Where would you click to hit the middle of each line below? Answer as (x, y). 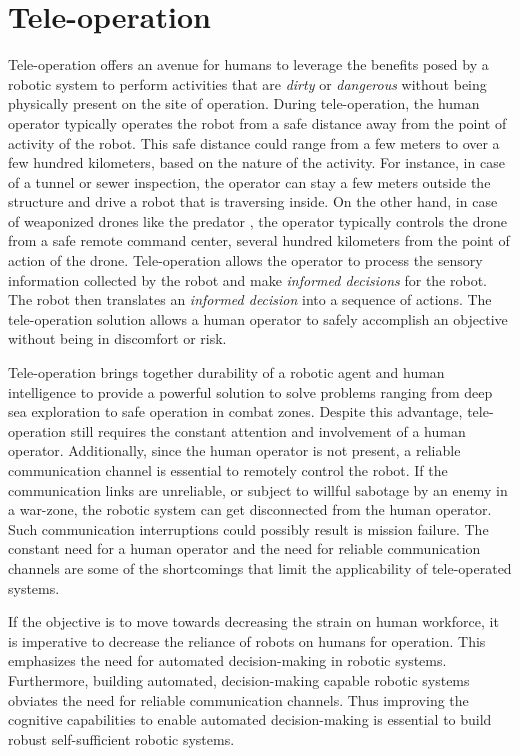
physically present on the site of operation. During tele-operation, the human (244, 103)
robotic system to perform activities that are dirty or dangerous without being (247, 83)
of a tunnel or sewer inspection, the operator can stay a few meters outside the (249, 181)
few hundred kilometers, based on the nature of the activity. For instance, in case (256, 162)
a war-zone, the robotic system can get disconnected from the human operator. (250, 509)
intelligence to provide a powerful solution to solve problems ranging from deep (250, 391)
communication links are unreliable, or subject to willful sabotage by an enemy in (258, 489)
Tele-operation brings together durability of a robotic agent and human (226, 372)
